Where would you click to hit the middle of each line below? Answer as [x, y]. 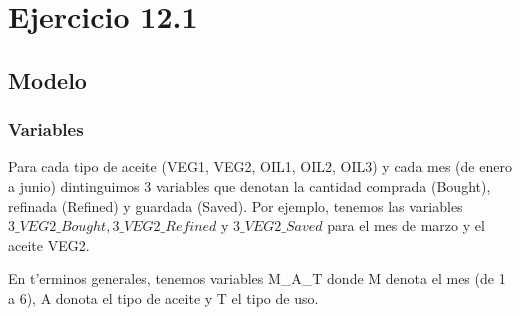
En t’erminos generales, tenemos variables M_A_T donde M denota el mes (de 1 [257, 278]
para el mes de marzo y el [406, 225]
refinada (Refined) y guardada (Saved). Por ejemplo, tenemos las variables [235, 205]
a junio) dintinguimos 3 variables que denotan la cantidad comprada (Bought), [249, 185]
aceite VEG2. [49, 244]
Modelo [47, 79]
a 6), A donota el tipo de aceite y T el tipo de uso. [163, 297]
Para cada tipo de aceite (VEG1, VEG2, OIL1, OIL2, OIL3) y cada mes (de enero [260, 166]
